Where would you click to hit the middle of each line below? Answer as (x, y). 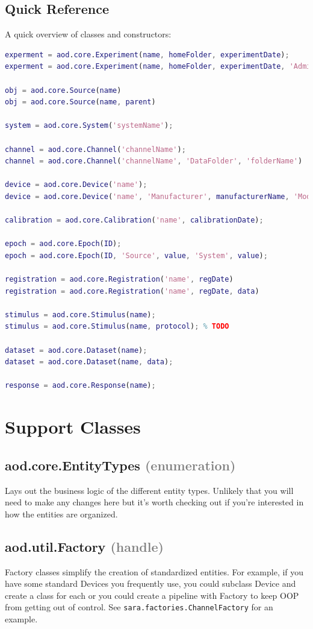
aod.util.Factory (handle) (84, 546)
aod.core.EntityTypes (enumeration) (120, 465)
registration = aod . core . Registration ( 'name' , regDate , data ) (132, 291)
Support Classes (73, 427)
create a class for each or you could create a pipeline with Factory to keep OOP (152, 595)
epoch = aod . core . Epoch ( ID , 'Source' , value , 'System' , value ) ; (136, 255)
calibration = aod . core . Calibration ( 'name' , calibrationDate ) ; (134, 220)
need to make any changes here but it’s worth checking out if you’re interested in (154, 502)
